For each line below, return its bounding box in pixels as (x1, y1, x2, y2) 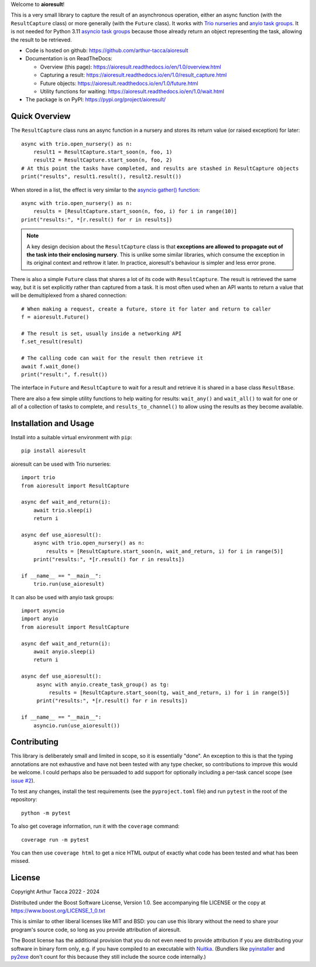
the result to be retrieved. (11, 36, 73, 43)
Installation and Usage (11, 418, 95, 428)
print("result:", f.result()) (21, 371, 108, 378)
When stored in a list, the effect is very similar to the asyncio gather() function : (11, 186, 200, 193)
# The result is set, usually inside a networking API (21, 330, 182, 337)
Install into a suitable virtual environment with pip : (11, 434, 132, 441)
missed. (11, 857, 30, 865)
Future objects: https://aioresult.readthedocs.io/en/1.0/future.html (40, 80, 198, 87)
